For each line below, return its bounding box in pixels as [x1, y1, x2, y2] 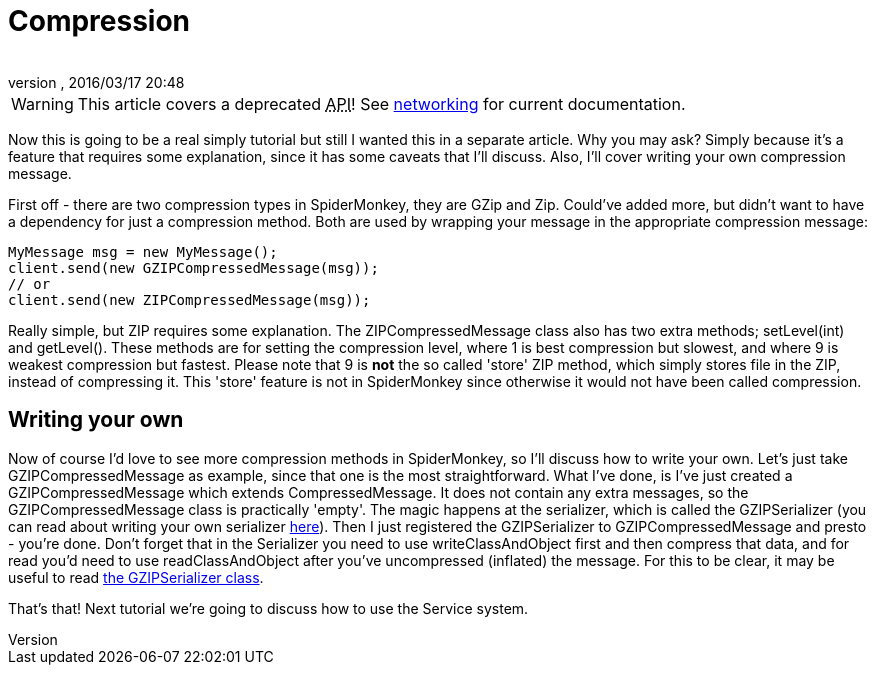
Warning [11, 93, 74, 114]
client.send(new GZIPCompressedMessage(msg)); [8, 259, 379, 276]
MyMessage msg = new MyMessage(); [8, 243, 278, 260]
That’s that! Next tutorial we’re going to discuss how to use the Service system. [8, 599, 529, 617]
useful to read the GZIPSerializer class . [8, 568, 264, 586]
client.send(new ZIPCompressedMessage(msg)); [8, 291, 371, 308]
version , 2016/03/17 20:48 [8, 73, 185, 91]
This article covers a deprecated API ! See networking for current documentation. [77, 93, 686, 114]
